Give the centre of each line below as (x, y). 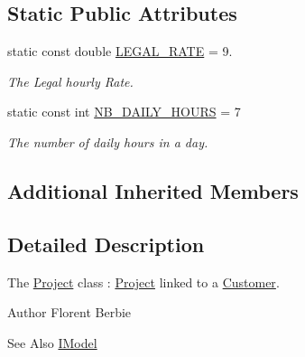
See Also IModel (52, 342)
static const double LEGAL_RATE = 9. (120, 51)
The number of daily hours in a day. (108, 141)
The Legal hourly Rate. (70, 81)
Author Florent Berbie (69, 312)
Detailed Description (106, 244)
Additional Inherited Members (153, 190)
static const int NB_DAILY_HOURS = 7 (124, 112)
